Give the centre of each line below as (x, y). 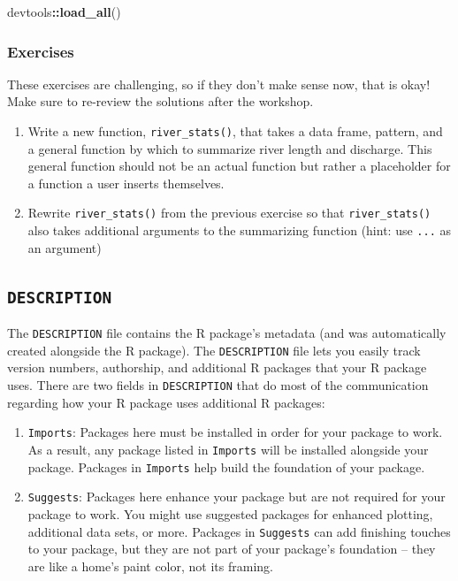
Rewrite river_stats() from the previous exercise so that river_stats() (229, 213)
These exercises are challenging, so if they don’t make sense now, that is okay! (219, 84)
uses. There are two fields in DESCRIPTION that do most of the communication (218, 385)
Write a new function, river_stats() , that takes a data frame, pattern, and (235, 131)
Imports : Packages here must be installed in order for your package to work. (235, 432)
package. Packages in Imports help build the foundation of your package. (226, 466)
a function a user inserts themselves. (126, 183)
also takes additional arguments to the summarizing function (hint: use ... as (239, 230)
